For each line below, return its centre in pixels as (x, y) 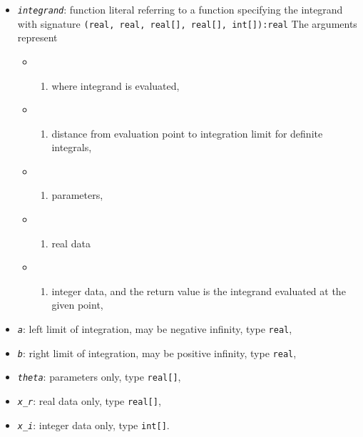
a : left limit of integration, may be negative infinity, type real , (155, 329)
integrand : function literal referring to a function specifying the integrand (180, 9)
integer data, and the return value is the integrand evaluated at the (199, 291)
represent (37, 37)
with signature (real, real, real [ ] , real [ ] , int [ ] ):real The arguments (187, 23)
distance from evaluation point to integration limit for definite (187, 133)
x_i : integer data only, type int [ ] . (93, 425)
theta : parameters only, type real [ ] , (99, 377)
